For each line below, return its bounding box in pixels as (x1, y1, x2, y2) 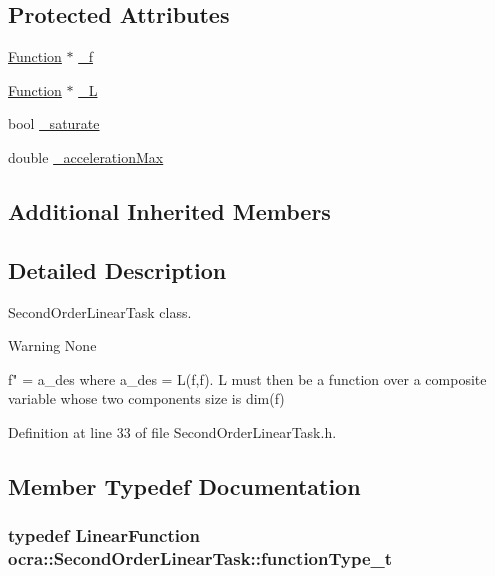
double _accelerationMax (8, 146, 164, 167)
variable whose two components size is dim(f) (8, 388, 285, 409)
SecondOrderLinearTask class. (8, 301, 192, 322)
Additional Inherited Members (8, 195, 331, 226)
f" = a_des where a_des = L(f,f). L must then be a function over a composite (8, 368, 487, 389)
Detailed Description (8, 254, 227, 285)
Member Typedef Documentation (8, 470, 361, 501)
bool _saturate (8, 113, 100, 134)
